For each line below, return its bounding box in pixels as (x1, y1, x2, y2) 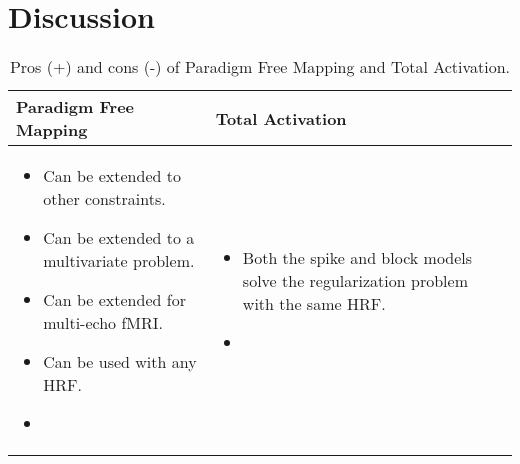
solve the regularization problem (242, 268, 468, 292)
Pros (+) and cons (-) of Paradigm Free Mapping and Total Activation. (9, 55, 511, 79)
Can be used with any (43, 350, 197, 374)
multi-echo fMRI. (43, 311, 163, 335)
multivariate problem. (43, 249, 195, 273)
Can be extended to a (43, 226, 195, 250)
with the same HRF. (242, 291, 386, 315)
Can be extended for (43, 288, 186, 312)
